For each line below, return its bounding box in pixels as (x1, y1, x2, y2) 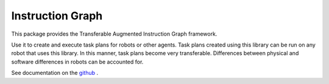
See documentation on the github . (11, 69, 99, 77)
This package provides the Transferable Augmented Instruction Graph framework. (11, 30, 218, 37)
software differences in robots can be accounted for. (11, 58, 144, 65)
